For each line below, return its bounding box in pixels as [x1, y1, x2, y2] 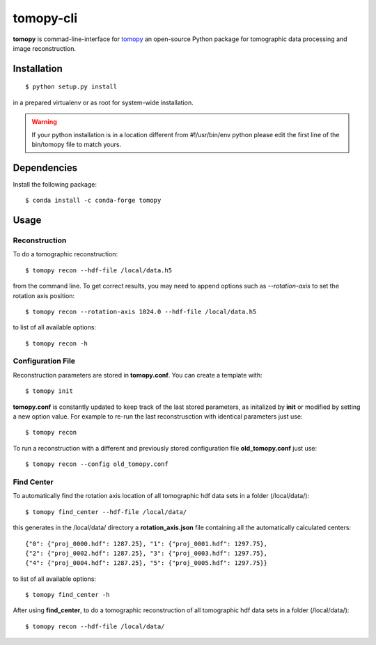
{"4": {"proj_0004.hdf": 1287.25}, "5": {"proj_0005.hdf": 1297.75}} [25, 559, 268, 567]
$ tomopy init [25, 387, 73, 395]
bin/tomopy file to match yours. [31, 140, 122, 148]
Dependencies [13, 162, 78, 173]
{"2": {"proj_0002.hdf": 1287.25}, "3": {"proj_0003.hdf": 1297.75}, [25, 549, 268, 557]
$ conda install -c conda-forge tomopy [25, 196, 162, 205]
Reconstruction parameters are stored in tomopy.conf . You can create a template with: [13, 371, 263, 379]
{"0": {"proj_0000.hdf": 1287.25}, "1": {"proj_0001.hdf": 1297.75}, [25, 540, 268, 547]
